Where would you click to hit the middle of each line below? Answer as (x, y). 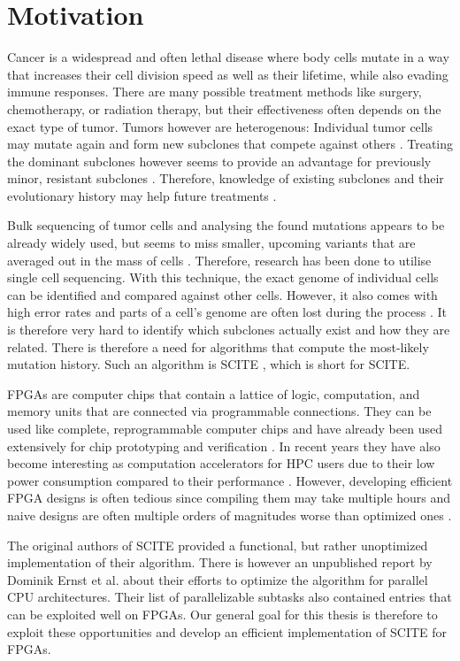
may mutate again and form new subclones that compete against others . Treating (230, 144)
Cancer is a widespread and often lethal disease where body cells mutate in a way (228, 57)
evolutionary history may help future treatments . (142, 195)
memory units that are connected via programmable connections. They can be (219, 411)
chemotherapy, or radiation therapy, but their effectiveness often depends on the (224, 108)
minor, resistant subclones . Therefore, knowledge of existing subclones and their (226, 178)
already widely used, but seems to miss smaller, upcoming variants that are (211, 243)
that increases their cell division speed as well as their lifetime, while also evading (228, 74)
